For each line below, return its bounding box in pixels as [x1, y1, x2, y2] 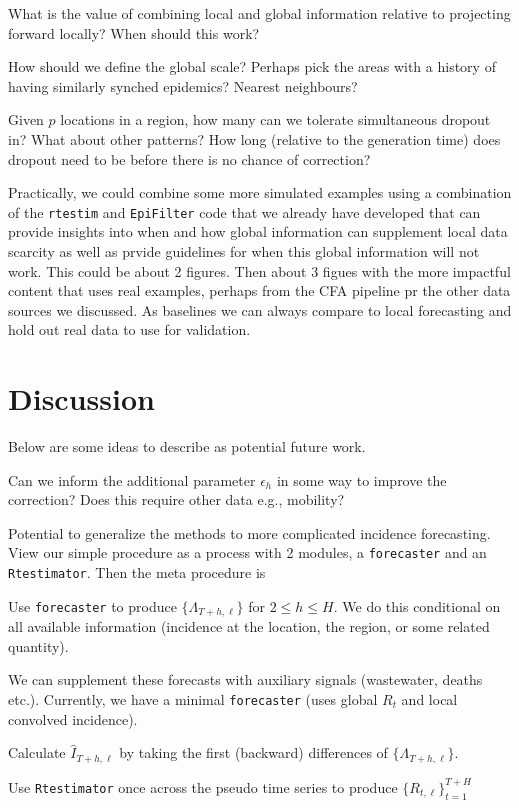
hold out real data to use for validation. [8, 319, 251, 340]
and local [401, 689, 458, 710]
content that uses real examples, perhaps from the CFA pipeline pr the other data [8, 280, 511, 301]
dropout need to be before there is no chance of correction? [8, 148, 371, 169]
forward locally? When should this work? [8, 22, 260, 43]
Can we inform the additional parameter [8, 469, 256, 490]
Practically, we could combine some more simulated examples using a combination [8, 182, 512, 203]
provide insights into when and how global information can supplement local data [8, 221, 508, 242]
